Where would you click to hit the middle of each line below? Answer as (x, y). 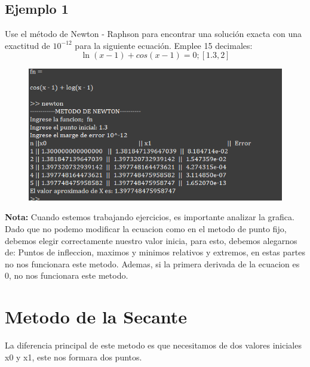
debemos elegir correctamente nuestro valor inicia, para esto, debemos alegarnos (151, 240)
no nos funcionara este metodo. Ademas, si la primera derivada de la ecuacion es (152, 263)
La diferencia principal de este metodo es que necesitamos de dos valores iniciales (153, 345)
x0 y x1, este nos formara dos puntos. (73, 357)
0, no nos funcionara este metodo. (67, 275)
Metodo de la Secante (96, 317)
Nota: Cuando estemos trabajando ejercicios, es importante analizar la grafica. (150, 217)
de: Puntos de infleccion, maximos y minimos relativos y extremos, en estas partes (155, 252)
